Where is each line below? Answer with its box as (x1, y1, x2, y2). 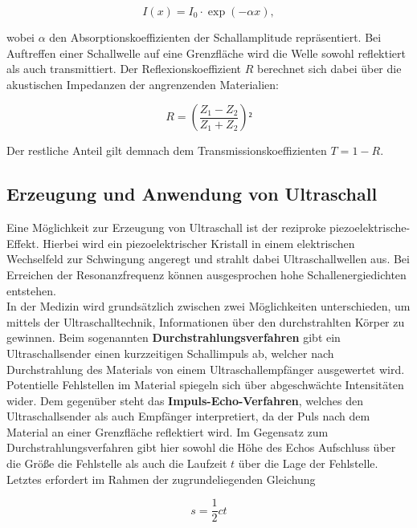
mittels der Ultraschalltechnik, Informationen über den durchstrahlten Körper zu (6, 313, 405, 330)
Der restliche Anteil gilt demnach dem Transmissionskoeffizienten (6, 142, 327, 159)
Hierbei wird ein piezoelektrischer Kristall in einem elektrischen (43, 234, 355, 251)
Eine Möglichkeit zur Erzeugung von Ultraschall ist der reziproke (6, 219, 326, 236)
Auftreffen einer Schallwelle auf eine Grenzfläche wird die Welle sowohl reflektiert (6, 44, 406, 61)
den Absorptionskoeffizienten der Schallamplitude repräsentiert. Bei (49, 29, 382, 45)
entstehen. (6, 282, 56, 299)
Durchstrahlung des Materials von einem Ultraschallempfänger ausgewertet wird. (6, 360, 405, 377)
